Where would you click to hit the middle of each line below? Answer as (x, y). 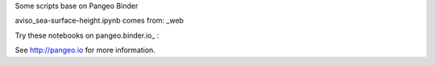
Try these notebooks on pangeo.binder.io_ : (87, 35)
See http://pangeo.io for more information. (85, 50)
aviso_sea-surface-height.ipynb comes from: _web (99, 21)
